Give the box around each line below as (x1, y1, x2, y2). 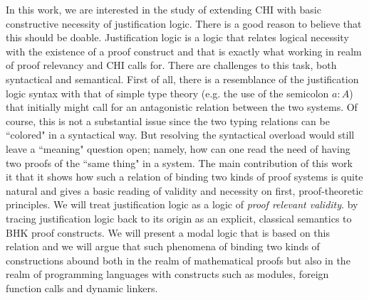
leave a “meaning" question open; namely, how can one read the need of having (6, 141, 350, 156)
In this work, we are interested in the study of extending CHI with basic (6, 2, 321, 16)
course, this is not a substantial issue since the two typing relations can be (6, 113, 330, 128)
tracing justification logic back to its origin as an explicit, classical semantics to (6, 210, 352, 225)
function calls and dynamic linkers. (6, 280, 158, 295)
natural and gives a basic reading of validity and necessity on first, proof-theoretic (6, 183, 363, 198)
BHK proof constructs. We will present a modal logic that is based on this (6, 225, 330, 240)
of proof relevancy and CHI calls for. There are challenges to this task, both (6, 58, 337, 73)
